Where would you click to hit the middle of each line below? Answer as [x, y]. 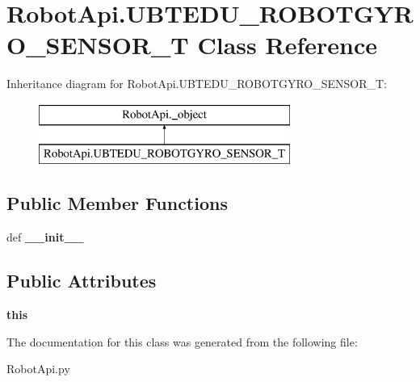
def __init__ [45, 237]
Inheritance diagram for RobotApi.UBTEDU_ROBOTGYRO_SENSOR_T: [197, 84]
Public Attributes [82, 281]
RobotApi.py [38, 369]
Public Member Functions [117, 203]
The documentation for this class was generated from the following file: [182, 341]
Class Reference [287, 45]
